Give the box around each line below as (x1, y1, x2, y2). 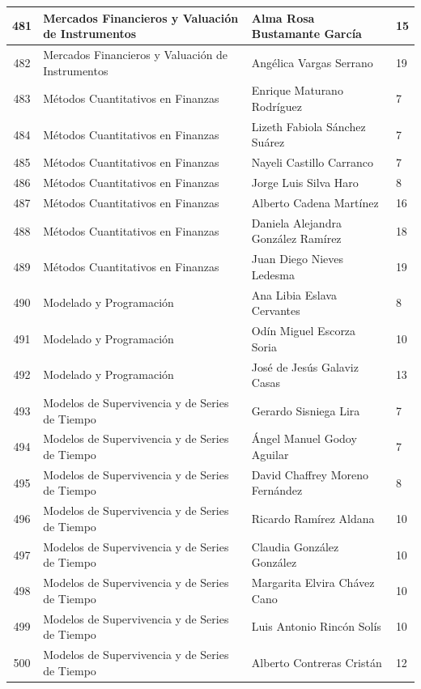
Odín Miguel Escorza (251, 322, 356, 339)
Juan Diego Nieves (251, 250, 344, 267)
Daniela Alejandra (251, 214, 342, 231)
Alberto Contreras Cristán (251, 653, 382, 670)
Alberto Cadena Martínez (251, 194, 379, 211)
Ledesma (251, 266, 295, 283)
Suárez (251, 134, 285, 151)
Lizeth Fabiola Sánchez (251, 117, 366, 134)
